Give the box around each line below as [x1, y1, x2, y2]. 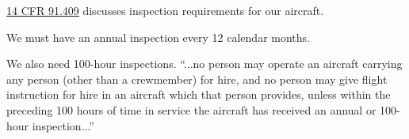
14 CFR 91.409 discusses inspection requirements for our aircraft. [6, 2, 324, 18]
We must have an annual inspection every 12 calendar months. [6, 28, 310, 45]
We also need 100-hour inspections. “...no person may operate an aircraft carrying [6, 55, 403, 72]
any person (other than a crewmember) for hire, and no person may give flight [6, 70, 388, 87]
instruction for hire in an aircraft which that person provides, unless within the [6, 86, 391, 103]
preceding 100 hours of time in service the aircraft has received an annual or [6, 101, 377, 118]
